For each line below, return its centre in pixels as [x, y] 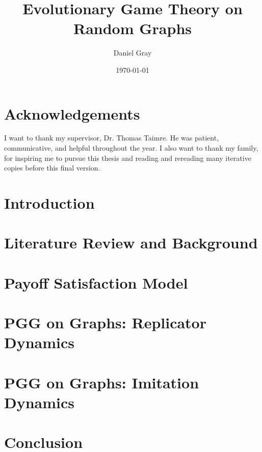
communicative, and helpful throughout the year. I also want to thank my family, [131, 148]
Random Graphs [133, 28]
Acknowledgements [72, 113]
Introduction [49, 203]
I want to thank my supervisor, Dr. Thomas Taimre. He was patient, [112, 138]
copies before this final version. [52, 168]
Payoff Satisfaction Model [96, 282]
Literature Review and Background [131, 243]
